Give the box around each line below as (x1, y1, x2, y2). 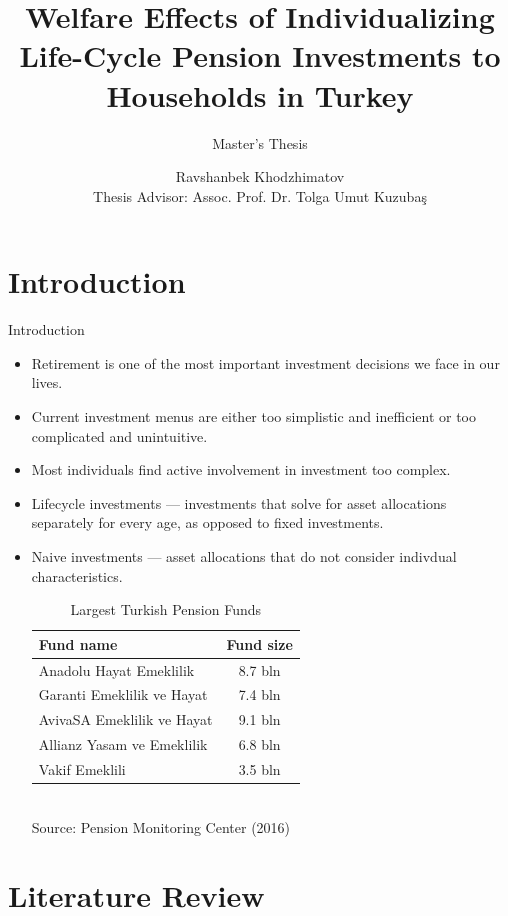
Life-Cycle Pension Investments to (19, 35, 501, 76)
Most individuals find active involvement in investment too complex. (31, 459, 451, 480)
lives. (31, 372, 63, 393)
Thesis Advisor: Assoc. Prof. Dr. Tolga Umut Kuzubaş (93, 185, 427, 206)
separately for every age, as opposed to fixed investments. (31, 512, 384, 533)
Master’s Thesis (212, 132, 308, 153)
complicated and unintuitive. (31, 425, 208, 446)
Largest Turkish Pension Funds (70, 599, 261, 620)
